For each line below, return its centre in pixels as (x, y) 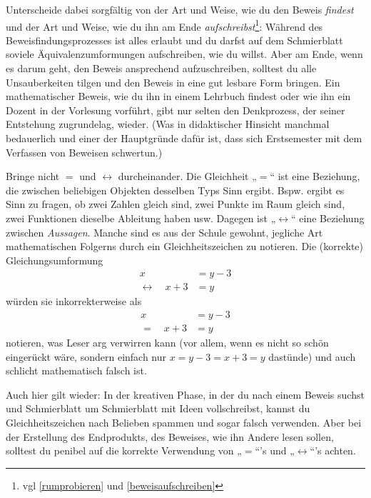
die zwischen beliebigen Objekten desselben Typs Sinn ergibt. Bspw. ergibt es (175, 190)
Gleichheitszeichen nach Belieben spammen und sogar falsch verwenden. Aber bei (184, 423)
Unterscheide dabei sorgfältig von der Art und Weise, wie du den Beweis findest (180, 9)
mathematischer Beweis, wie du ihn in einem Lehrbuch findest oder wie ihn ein (178, 96)
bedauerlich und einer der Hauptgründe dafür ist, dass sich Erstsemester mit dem (184, 138)
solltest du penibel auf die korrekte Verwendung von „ (124, 450)
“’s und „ (275, 450)
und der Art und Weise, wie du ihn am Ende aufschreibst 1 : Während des (164, 25)
